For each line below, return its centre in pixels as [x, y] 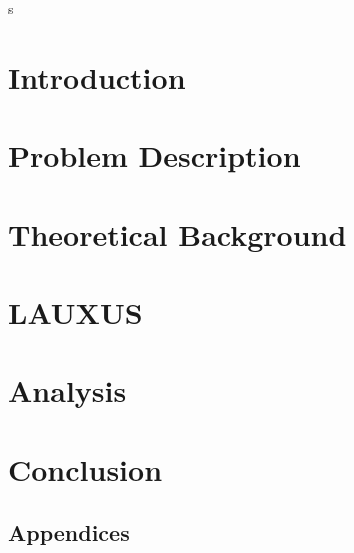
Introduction [97, 76]
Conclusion [85, 468]
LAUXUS [75, 311]
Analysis [67, 390]
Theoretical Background [177, 233]
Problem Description [154, 155]
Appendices [69, 532]
